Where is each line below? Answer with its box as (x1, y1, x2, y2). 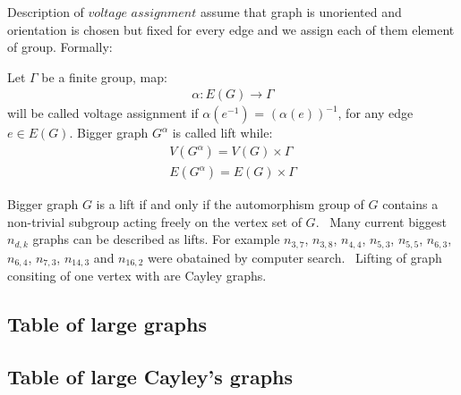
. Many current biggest (315, 212, 448, 231)
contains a (382, 195, 439, 214)
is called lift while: (172, 123, 273, 142)
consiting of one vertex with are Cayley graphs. (7, 266, 267, 285)
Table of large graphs (7, 310, 207, 338)
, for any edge (337, 104, 414, 122)
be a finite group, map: (41, 67, 167, 86)
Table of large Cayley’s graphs (7, 362, 294, 390)
